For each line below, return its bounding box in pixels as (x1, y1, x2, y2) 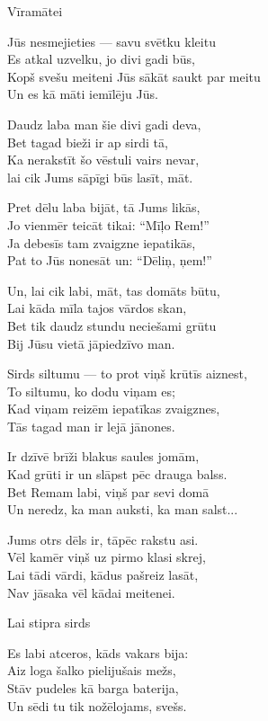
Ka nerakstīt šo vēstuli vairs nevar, (7, 150, 200, 169)
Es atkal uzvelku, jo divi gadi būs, (7, 49, 195, 68)
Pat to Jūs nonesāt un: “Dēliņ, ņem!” (7, 251, 212, 270)
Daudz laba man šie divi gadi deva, (7, 114, 201, 133)
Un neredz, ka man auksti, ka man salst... (7, 500, 238, 519)
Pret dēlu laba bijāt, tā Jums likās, (7, 198, 201, 217)
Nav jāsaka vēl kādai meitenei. (7, 583, 175, 601)
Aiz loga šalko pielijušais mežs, (7, 661, 176, 680)
